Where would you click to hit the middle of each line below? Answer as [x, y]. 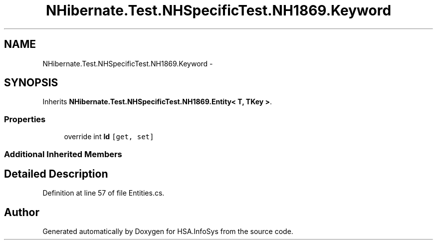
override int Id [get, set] [109, 137]
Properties [25, 119]
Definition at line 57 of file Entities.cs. [104, 193]
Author [22, 212]
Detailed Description [56, 174]
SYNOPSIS [31, 83]
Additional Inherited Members [63, 154]
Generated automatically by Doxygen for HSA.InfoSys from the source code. [168, 232]
